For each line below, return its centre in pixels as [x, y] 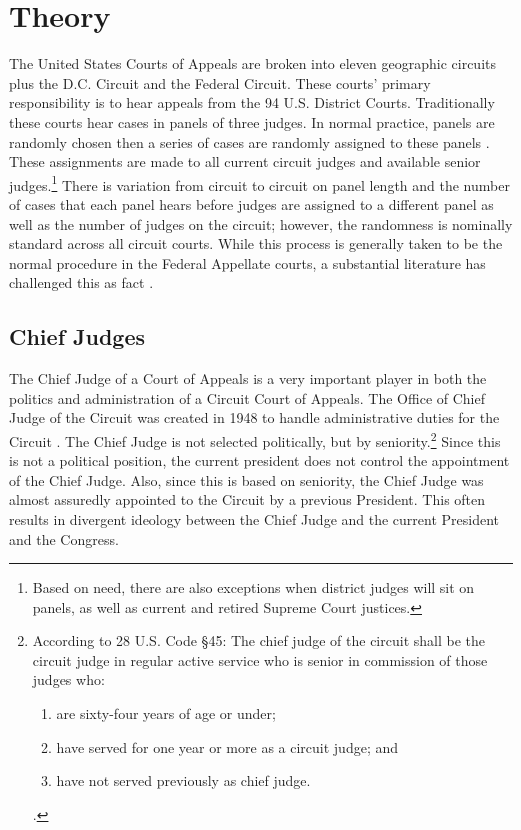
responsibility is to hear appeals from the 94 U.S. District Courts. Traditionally [252, 102]
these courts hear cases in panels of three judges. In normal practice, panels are [252, 121]
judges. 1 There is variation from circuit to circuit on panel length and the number [259, 183]
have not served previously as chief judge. [183, 780]
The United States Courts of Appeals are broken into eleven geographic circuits [252, 63]
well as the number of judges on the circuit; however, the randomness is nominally [261, 223]
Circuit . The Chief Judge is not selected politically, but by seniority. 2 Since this [255, 439]
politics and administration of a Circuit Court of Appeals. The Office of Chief [247, 397]
